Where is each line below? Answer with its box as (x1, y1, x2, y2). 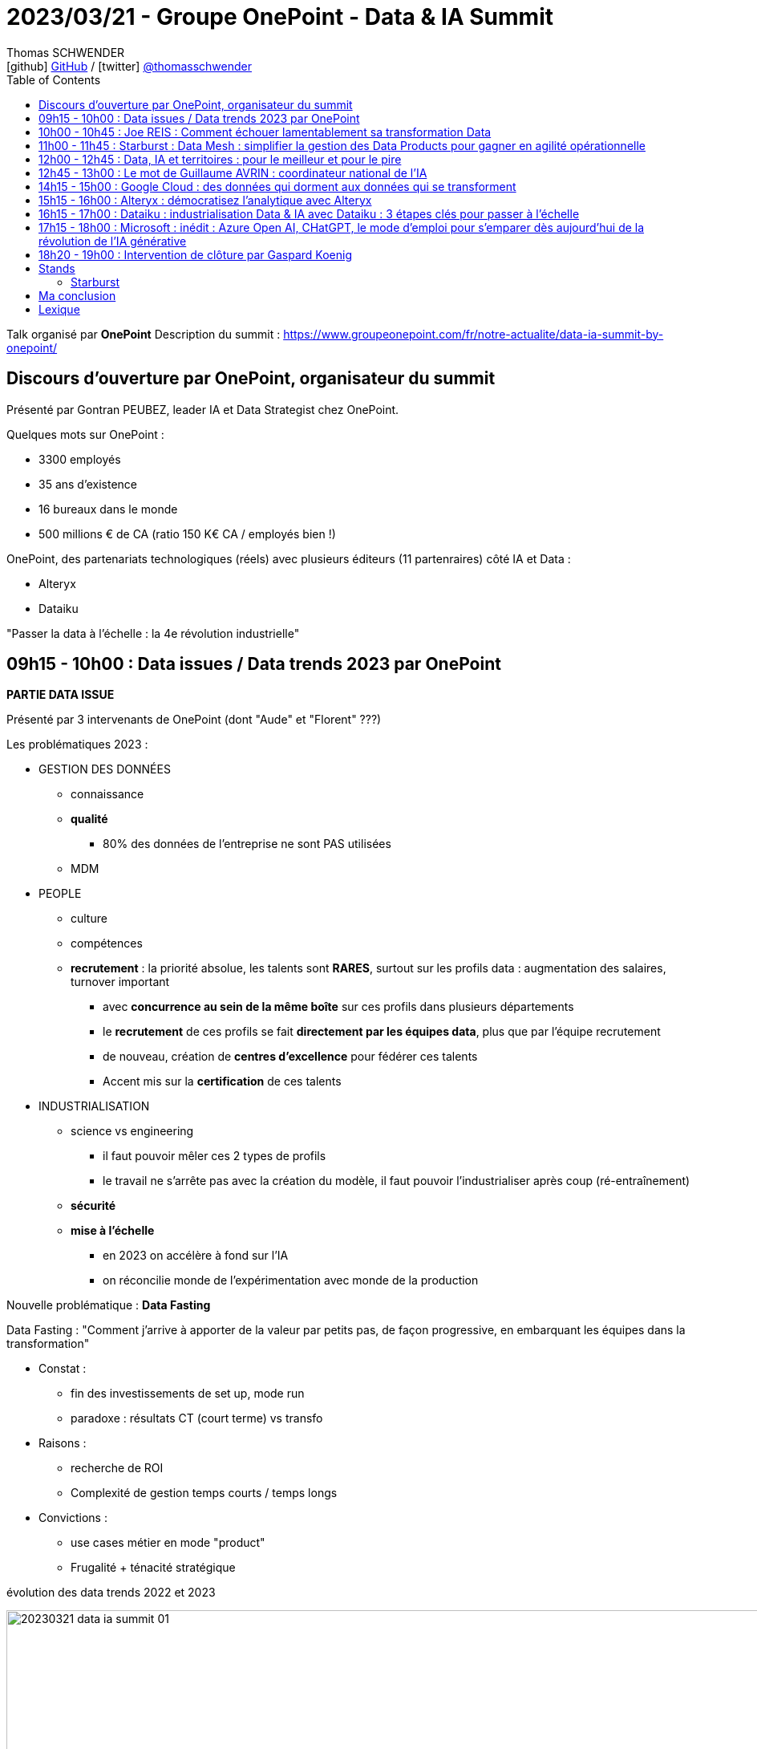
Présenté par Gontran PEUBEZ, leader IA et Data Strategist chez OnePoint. (6, 402, 399, 416)
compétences (71, 936, 143, 951)
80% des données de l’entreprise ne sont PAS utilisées (103, 837, 391, 851)
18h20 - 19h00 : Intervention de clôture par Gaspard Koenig (38, 247, 352, 262)
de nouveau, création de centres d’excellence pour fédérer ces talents (103, 1049, 478, 1064)
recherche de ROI (71, 1461, 164, 1475)
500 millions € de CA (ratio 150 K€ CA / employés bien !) (38, 526, 336, 541)
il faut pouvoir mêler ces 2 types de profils (103, 1149, 326, 1163)
